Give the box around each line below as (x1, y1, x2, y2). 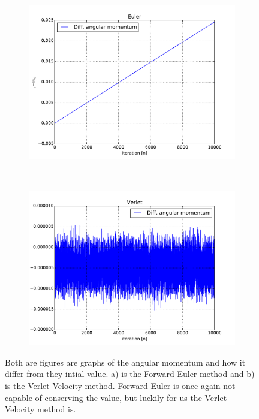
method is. (37, 403, 76, 415)
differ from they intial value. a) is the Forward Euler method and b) (5, 367, 255, 380)
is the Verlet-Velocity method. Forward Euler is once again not (5, 379, 236, 391)
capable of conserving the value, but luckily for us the (5, 391, 202, 403)
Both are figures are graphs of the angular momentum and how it (5, 355, 246, 368)
